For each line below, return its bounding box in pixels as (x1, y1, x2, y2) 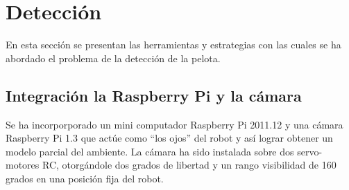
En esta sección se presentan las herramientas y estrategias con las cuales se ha (6, 37, 341, 52)
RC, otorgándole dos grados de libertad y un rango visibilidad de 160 (42, 158, 337, 172)
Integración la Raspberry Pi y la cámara (6, 84, 302, 106)
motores (6, 158, 40, 172)
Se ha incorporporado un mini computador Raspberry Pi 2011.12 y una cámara (6, 117, 343, 131)
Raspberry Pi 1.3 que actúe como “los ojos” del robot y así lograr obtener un (6, 131, 333, 145)
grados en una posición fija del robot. (6, 171, 164, 185)
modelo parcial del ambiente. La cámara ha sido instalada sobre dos (6, 144, 294, 158)
